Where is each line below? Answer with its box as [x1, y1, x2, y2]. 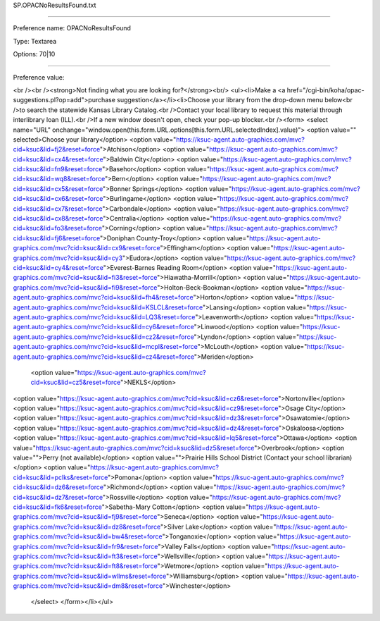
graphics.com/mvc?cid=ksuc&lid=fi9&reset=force [13, 283, 158, 292]
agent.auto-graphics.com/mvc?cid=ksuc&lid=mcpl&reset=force [13, 343, 198, 351]
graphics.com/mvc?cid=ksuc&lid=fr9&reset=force [13, 542, 158, 551]
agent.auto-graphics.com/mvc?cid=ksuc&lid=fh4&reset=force [13, 293, 194, 302]
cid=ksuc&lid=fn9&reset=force [13, 165, 103, 173]
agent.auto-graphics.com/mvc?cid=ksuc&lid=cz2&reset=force [13, 332, 194, 341]
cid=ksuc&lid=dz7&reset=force [13, 493, 103, 501]
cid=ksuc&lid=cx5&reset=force [13, 184, 103, 193]
